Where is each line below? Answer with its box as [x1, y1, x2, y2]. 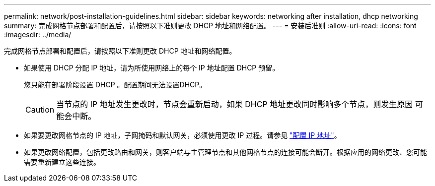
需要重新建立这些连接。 [24, 158, 100, 166]
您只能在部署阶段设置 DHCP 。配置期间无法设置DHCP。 [24, 80, 207, 89]
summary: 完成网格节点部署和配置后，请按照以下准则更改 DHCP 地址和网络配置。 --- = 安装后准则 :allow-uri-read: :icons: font [4, 21, 417, 30]
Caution [25, 105, 55, 115]
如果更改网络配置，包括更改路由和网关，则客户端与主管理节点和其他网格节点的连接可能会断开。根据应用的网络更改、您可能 [24, 148, 427, 156]
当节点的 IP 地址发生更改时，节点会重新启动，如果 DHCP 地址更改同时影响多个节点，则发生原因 [56, 99, 413, 109]
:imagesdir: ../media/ [4, 30, 72, 39]
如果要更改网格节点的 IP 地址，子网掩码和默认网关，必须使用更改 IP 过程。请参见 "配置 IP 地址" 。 [24, 131, 341, 139]
